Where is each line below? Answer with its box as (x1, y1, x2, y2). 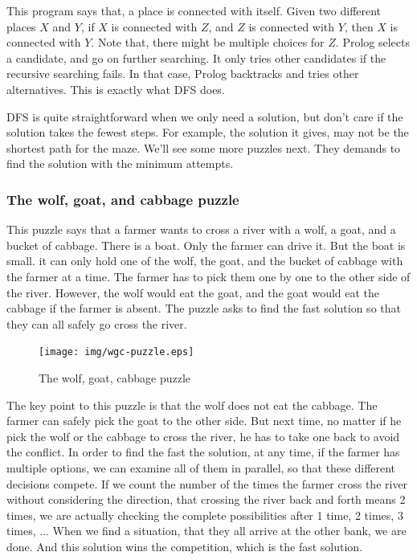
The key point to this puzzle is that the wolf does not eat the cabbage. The (6, 396, 378, 413)
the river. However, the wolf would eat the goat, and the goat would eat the (6, 284, 380, 300)
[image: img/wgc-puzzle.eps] (39, 346, 194, 358)
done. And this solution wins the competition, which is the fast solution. (6, 538, 363, 554)
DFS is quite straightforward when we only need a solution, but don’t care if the (6, 108, 403, 125)
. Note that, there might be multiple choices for (91, 34, 325, 51)
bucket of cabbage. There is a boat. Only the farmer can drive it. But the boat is (6, 236, 406, 253)
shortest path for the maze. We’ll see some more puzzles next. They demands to (6, 139, 401, 156)
